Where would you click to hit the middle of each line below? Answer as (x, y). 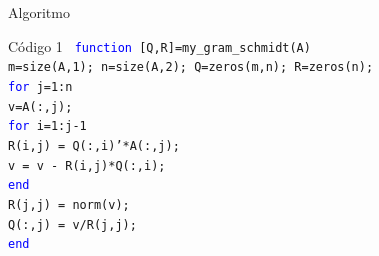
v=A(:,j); (40, 106)
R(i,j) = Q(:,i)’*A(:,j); (94, 145)
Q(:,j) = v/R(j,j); (72, 224)
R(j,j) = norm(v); (69, 204)
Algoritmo (39, 12)
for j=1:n (40, 86)
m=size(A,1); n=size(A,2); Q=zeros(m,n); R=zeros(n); (191, 67)
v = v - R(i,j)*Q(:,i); (87, 165)
